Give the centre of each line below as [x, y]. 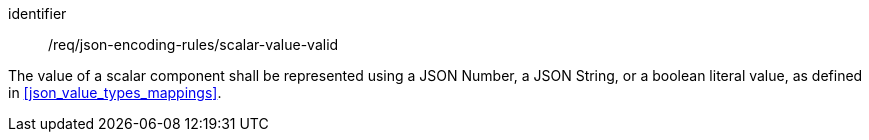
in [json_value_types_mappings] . [115, 92]
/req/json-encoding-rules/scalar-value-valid [193, 44]
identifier [37, 13]
